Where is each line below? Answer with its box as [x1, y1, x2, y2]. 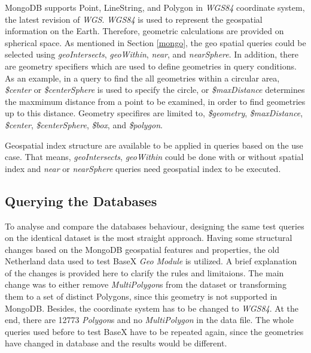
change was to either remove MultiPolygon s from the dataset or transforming [5, 278, 286, 291]
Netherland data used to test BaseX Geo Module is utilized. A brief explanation [5, 255, 297, 267]
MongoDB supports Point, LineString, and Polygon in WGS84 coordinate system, [5, 1, 305, 13]
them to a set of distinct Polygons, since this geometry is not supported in [5, 290, 278, 303]
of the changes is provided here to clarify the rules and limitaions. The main [5, 266, 284, 279]
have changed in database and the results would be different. [5, 337, 227, 349]
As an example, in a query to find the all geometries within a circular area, [5, 71, 280, 84]
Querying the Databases [5, 191, 157, 210]
